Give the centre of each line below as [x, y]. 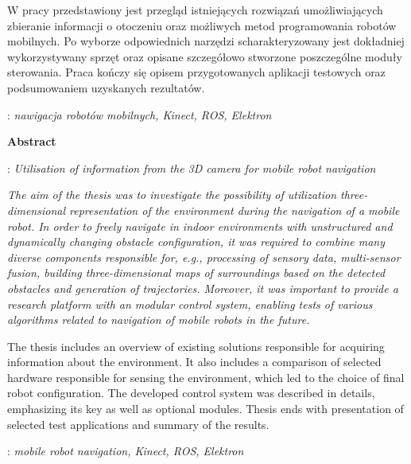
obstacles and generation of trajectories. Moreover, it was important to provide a [203, 288]
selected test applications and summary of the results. [138, 424]
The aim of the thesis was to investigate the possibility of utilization [172, 195]
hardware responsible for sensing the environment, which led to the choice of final [206, 377]
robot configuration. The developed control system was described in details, [191, 393]
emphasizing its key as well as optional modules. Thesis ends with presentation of [205, 409]
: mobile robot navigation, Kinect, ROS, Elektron [126, 451]
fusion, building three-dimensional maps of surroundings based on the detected [196, 273]
